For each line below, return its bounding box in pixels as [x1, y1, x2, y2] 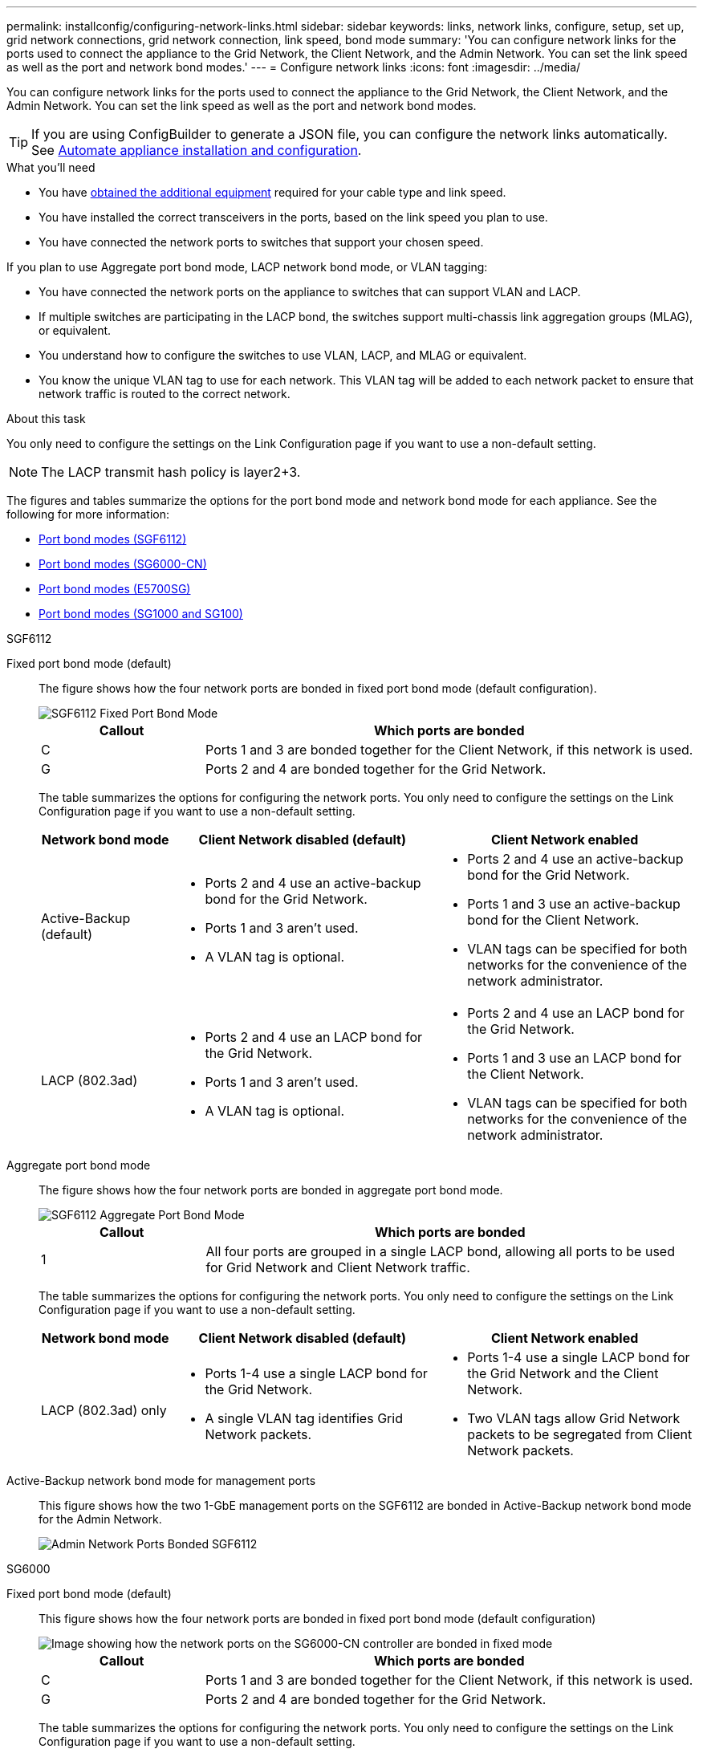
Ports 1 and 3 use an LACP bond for [467, 1050, 682, 1066]
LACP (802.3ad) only [41, 1402, 167, 1418]
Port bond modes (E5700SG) [39, 582, 191, 596]
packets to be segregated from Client [467, 1426, 693, 1442]
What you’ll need [6, 161, 95, 174]
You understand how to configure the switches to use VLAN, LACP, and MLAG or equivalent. [39, 348, 527, 362]
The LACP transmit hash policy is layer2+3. [41, 464, 301, 480]
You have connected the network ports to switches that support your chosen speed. [39, 235, 484, 249]
